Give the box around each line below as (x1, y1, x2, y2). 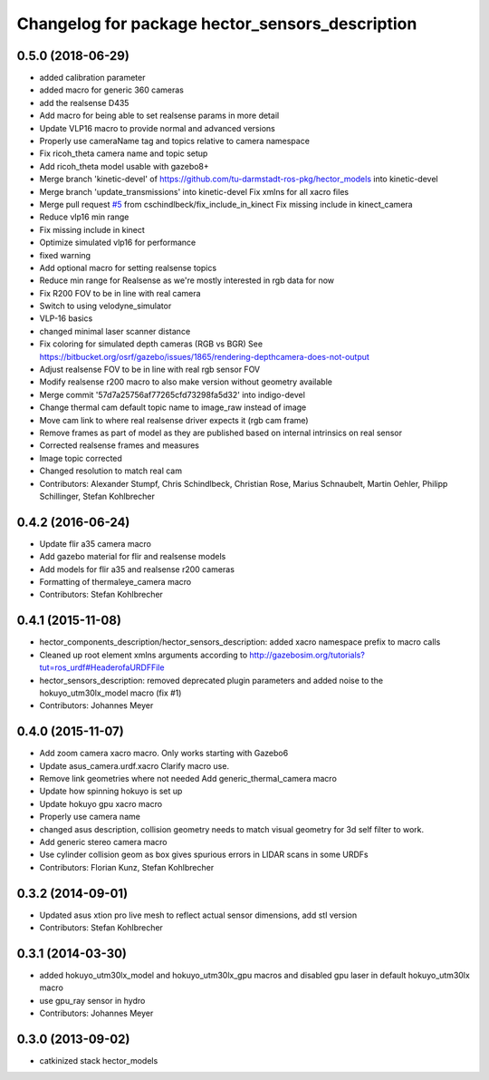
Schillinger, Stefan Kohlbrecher (39, 491, 156, 501)
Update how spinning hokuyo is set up (39, 785, 183, 797)
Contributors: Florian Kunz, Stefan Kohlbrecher (39, 861, 215, 872)
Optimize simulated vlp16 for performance (39, 237, 197, 248)
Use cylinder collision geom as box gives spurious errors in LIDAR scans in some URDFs (39, 849, 369, 861)
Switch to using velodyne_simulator (39, 300, 172, 312)
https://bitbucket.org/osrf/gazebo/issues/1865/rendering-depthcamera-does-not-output (39, 351, 370, 362)
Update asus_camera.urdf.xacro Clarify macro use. (39, 760, 230, 771)
